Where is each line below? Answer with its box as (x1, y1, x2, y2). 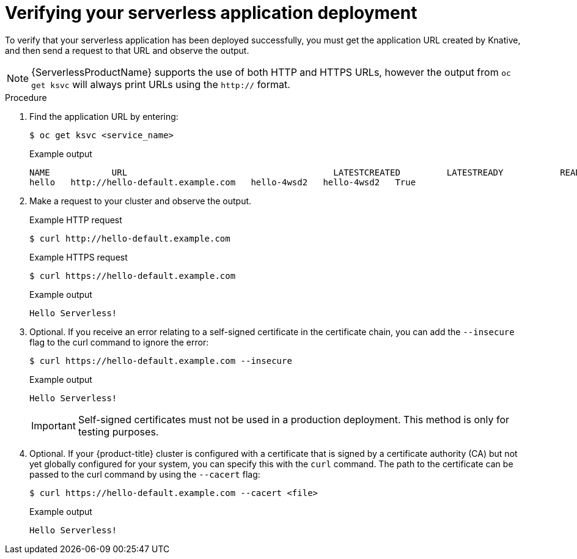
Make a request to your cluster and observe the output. (29, 195, 252, 206)
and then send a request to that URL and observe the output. (5, 45, 249, 56)
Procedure (5, 92, 47, 103)
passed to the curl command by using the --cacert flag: (29, 468, 260, 479)
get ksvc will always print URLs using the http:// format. (31, 78, 290, 91)
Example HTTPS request (29, 251, 128, 262)
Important (31, 419, 76, 432)
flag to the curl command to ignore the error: (29, 336, 209, 347)
